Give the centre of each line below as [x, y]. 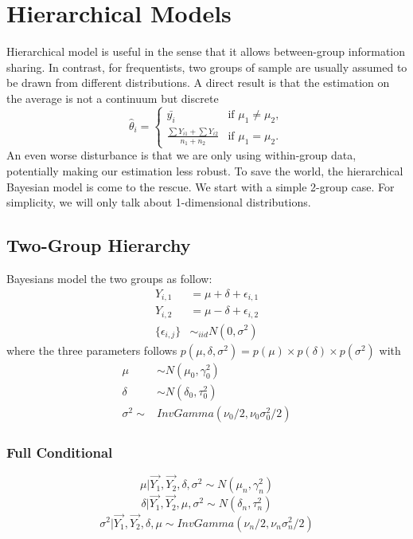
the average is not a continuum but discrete [113, 98]
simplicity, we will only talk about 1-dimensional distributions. [159, 202]
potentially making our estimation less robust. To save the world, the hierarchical [205, 171]
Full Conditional [60, 452]
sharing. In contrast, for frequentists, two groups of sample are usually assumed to [207, 67]
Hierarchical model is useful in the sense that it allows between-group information [206, 51]
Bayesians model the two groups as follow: [109, 278]
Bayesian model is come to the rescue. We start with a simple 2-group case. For [201, 186]
